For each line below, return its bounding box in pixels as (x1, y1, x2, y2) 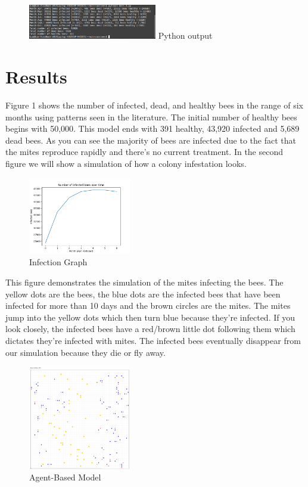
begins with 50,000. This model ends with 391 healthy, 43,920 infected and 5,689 (5, 122, 300, 135)
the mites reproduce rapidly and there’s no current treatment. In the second (5, 145, 284, 158)
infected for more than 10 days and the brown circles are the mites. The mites (5, 299, 291, 312)
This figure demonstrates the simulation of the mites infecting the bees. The (5, 275, 284, 288)
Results (5, 64, 67, 89)
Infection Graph (29, 256, 88, 268)
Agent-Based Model (29, 471, 101, 483)
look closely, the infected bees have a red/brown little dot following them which (5, 322, 295, 335)
